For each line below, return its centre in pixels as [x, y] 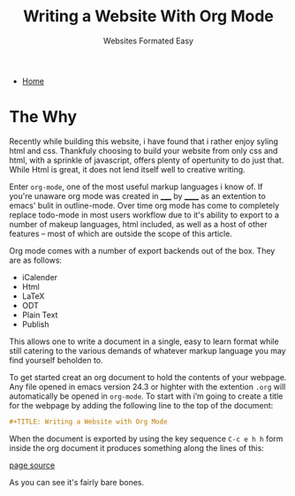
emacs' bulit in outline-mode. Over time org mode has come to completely [144, 205]
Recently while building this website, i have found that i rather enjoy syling [144, 141]
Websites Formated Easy [148, 41]
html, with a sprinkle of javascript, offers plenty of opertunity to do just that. [147, 160]
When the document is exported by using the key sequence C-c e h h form [146, 439]
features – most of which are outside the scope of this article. [121, 233]
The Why [43, 117]
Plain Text [40, 315]
